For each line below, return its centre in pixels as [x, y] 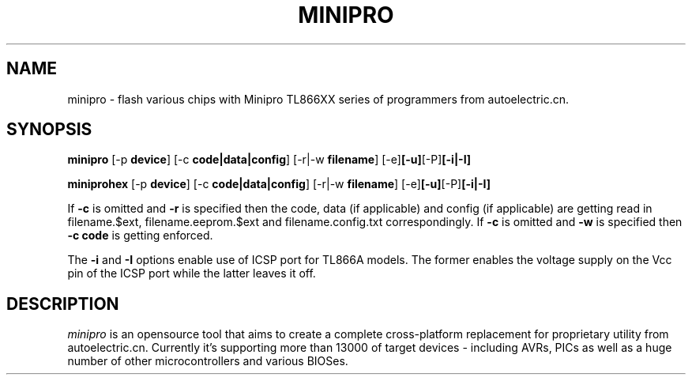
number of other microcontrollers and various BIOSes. [208, 361]
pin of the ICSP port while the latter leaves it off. [192, 273]
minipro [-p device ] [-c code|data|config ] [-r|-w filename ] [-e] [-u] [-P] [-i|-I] [269, 160]
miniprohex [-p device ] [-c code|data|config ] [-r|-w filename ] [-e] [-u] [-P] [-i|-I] [279, 184]
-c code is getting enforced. [140, 236]
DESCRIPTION [63, 304]
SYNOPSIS [49, 130]
